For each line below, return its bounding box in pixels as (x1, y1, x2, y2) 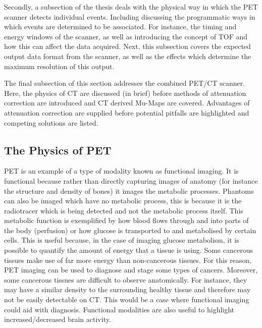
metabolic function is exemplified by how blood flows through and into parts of (4, 215, 249, 226)
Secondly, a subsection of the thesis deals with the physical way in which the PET (4, 2, 258, 12)
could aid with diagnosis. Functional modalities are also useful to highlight (4, 304, 235, 314)
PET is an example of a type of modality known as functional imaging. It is (4, 166, 239, 176)
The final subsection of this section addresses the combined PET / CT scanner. (4, 78, 245, 88)
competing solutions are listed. (4, 117, 98, 128)
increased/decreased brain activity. (4, 314, 111, 324)
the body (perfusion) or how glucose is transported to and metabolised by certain (4, 225, 256, 235)
